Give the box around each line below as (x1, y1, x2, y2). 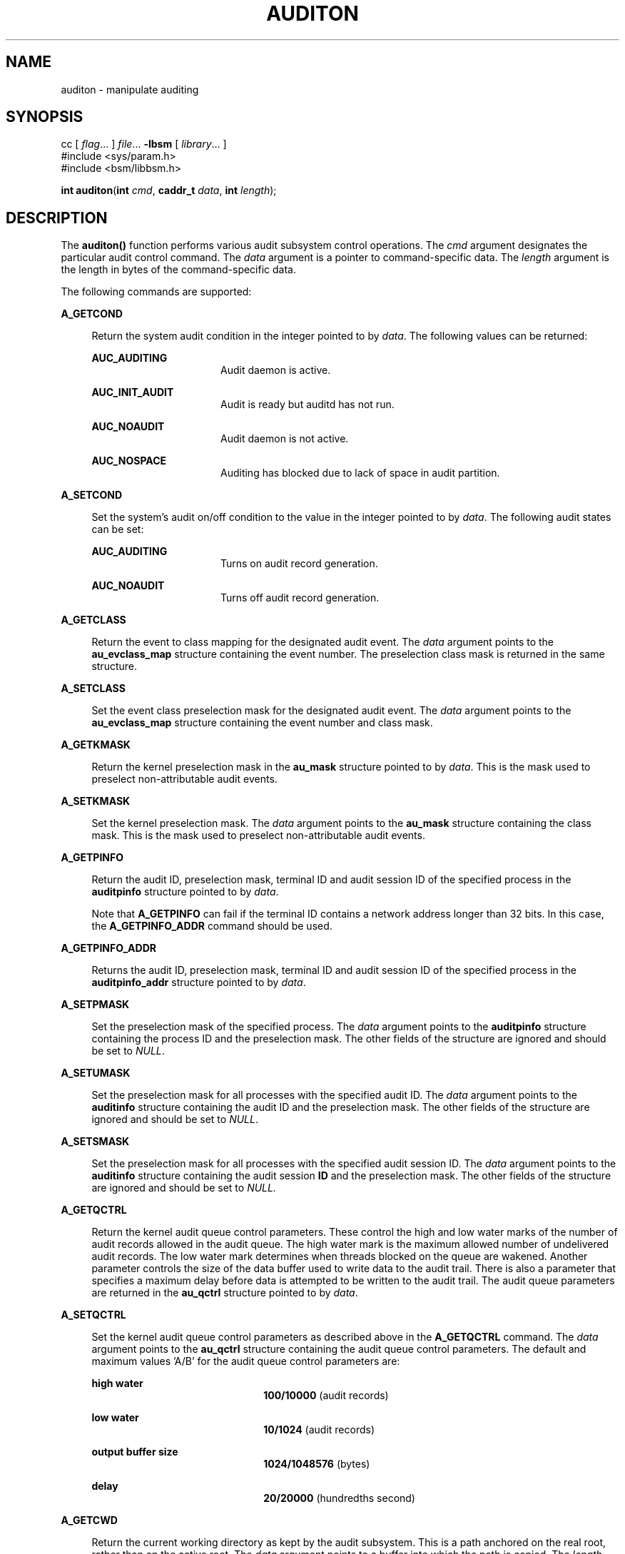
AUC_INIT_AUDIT (91, 386, 174, 399)
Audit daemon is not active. (220, 432, 349, 445)
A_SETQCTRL (61, 1309, 126, 1321)
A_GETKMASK (61, 738, 131, 751)
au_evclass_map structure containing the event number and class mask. (91, 716, 433, 729)
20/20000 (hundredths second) (263, 1492, 415, 1505)
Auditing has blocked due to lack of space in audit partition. (220, 467, 500, 479)
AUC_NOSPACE (91, 454, 167, 467)
